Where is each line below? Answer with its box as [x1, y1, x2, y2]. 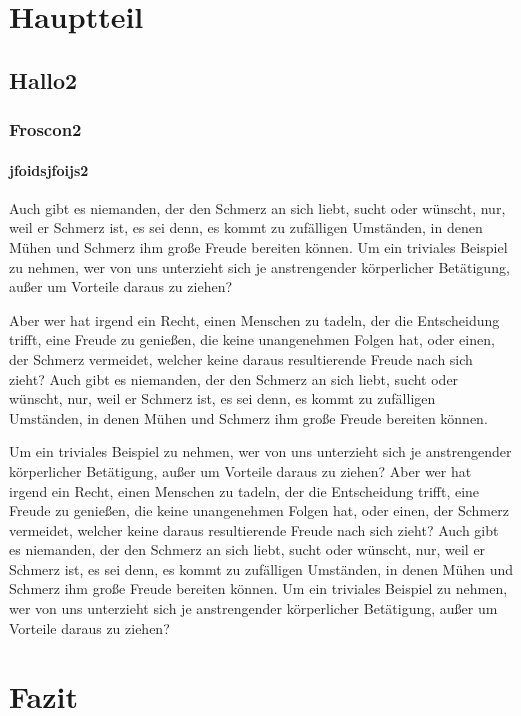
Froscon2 [9, 117, 82, 142]
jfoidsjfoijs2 [9, 159, 89, 180]
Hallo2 [9, 64, 78, 95]
